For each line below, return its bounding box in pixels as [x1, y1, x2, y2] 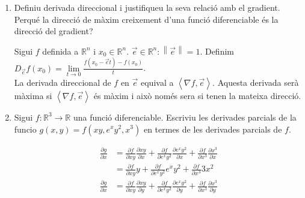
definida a [42, 44, 79, 57]
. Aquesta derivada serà [212, 76, 299, 88]
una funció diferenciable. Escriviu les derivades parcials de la [73, 110, 297, 123]
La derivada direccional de [14, 76, 111, 88]
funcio [14, 122, 37, 135]
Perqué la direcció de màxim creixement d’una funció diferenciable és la [14, 13, 279, 25]
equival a [141, 76, 174, 88]
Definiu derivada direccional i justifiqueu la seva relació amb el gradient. [14, 1, 280, 13]
